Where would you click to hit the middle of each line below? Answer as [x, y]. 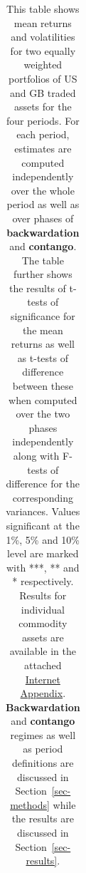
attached [43, 665]
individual [43, 609]
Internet [43, 679]
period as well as [43, 204]
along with [36, 455]
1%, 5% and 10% [43, 539]
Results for [43, 595]
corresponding [43, 497]
